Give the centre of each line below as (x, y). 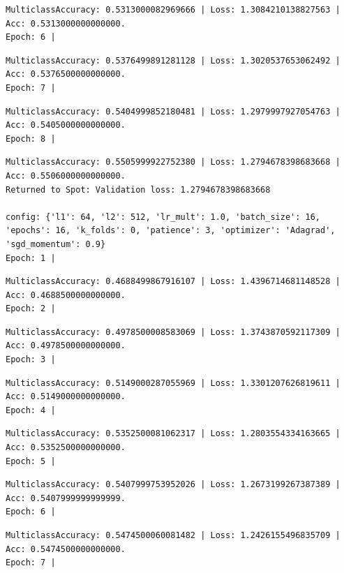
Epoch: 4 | (31, 410)
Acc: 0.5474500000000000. (66, 549)
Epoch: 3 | (31, 360)
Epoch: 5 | (31, 461)
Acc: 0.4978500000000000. (66, 346)
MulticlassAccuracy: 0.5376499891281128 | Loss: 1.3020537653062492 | (173, 60)
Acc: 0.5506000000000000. (66, 176)
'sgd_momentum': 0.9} (56, 244)
